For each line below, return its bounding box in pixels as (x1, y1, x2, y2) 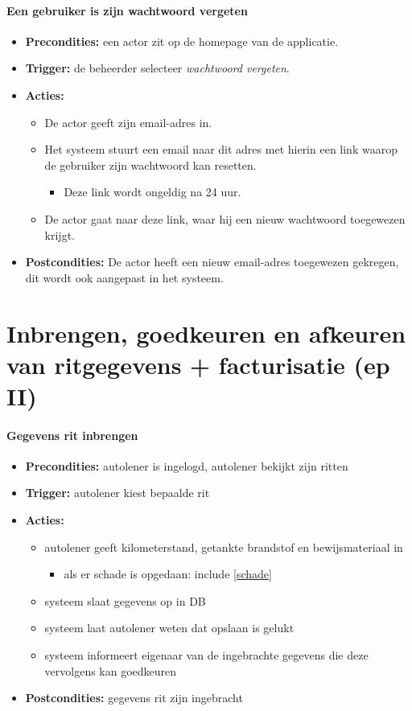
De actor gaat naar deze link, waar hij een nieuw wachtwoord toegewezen (44, 210, 406, 227)
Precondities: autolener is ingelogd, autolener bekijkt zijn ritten (25, 457, 348, 474)
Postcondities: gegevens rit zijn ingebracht (25, 689, 243, 706)
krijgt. (44, 226, 75, 243)
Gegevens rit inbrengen (6, 426, 138, 443)
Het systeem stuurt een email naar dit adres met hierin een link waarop (44, 141, 398, 158)
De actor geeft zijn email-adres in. (44, 113, 212, 130)
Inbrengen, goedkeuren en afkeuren (6, 316, 406, 349)
